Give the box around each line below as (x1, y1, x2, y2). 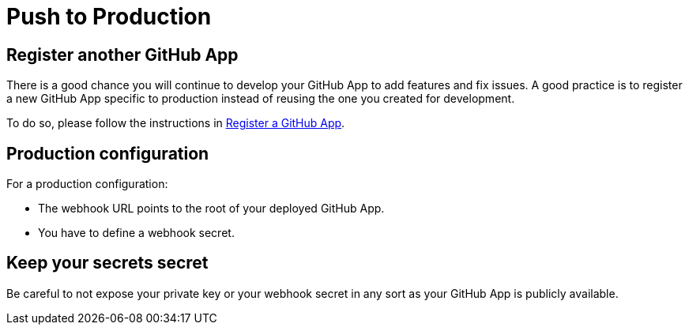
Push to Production (6, 3, 212, 30)
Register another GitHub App (6, 44, 239, 65)
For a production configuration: (6, 177, 168, 191)
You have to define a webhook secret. (38, 226, 235, 240)
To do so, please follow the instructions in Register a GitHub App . (6, 116, 345, 130)
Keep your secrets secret (6, 253, 209, 273)
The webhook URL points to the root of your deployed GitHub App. (38, 201, 385, 216)
